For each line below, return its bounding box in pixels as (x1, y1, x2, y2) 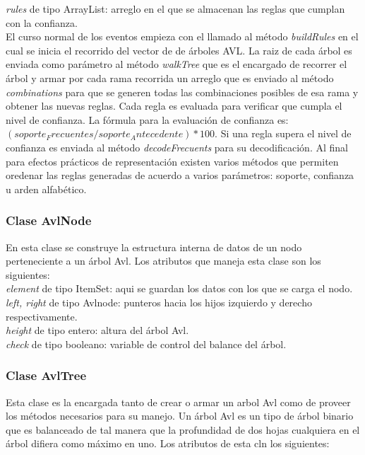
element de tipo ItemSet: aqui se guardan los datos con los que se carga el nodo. (6, 281, 353, 296)
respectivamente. (6, 309, 78, 323)
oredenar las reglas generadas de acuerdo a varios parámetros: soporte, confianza (6, 168, 354, 183)
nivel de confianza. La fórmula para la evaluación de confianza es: (6, 112, 289, 127)
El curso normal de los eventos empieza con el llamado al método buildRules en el (6, 29, 359, 44)
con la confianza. (6, 15, 78, 30)
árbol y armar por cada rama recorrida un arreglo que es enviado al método (6, 70, 334, 85)
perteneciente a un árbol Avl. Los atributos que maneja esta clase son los (6, 253, 321, 268)
